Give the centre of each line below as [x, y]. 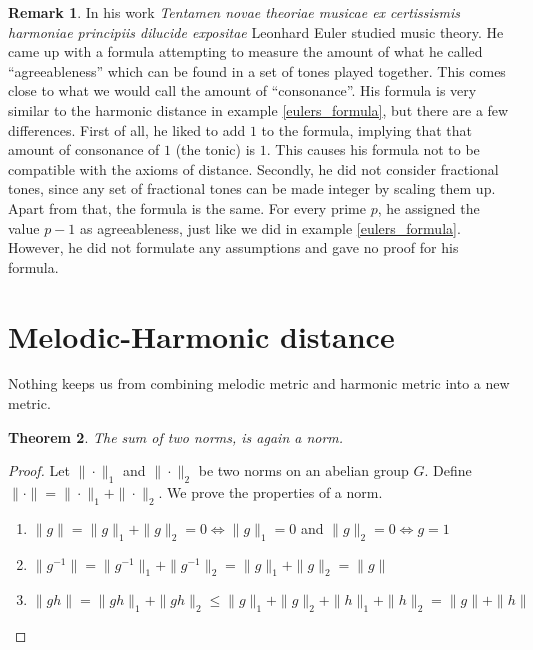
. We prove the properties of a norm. [270, 492]
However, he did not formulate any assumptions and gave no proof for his [233, 247]
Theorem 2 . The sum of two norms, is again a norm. [176, 436]
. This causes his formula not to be [373, 149]
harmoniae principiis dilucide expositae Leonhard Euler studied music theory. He [256, 31]
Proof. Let [39, 470]
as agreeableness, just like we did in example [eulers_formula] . [270, 227]
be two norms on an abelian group [303, 470]
